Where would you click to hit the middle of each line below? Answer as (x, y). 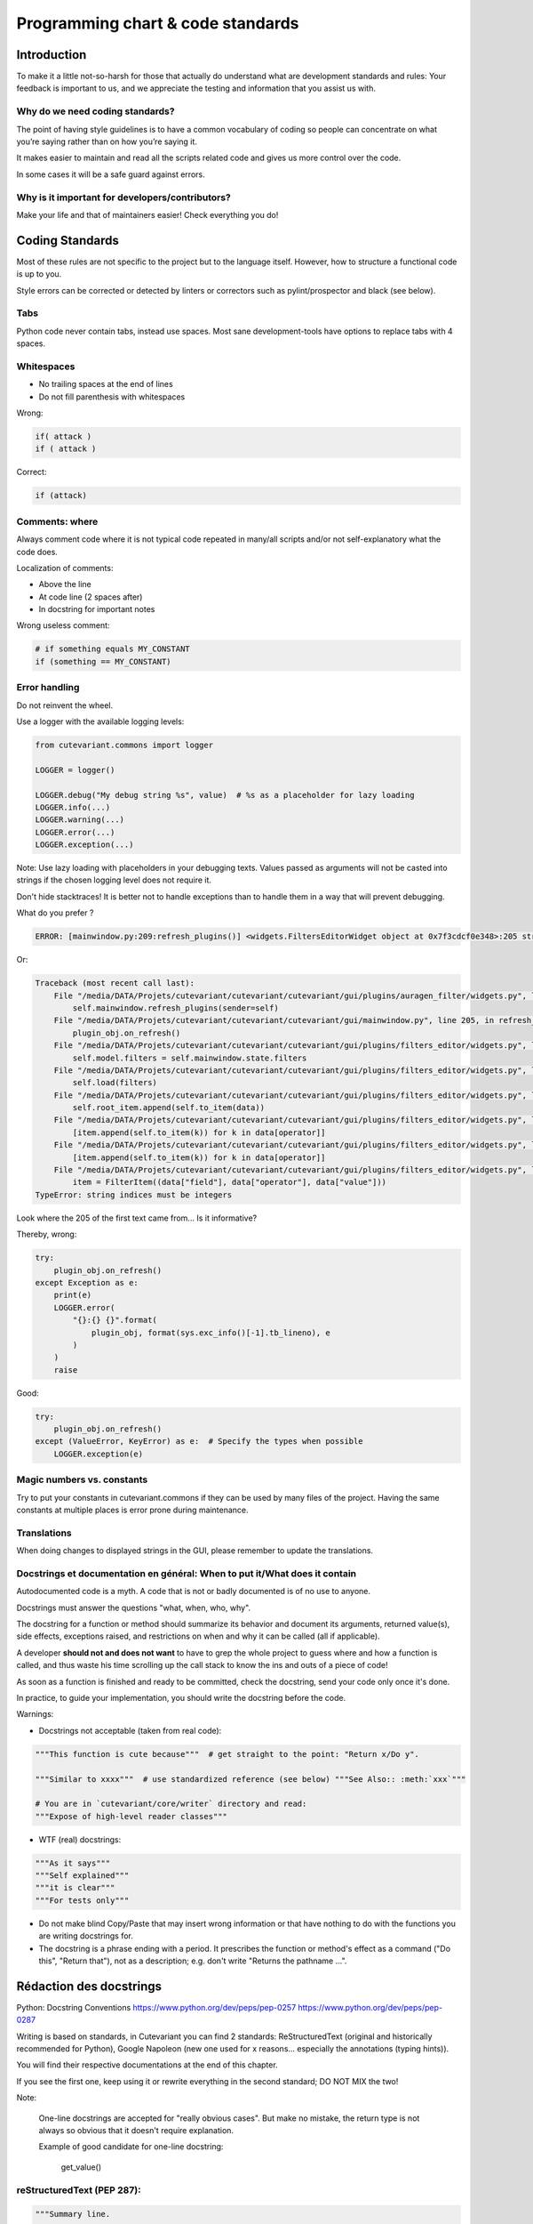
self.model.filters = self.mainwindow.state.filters (190, 1058)
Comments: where (57, 521)
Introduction (52, 55)
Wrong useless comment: (63, 625)
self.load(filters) (115, 1083)
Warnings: (35, 1714)
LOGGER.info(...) (73, 807)
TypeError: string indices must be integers (134, 1195)
